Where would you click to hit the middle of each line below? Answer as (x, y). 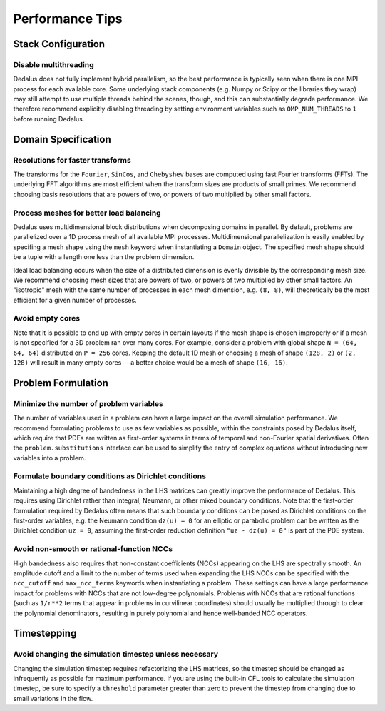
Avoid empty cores (47, 318)
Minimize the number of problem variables (88, 403)
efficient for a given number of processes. (75, 300)
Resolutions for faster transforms (72, 160)
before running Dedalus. (49, 118)
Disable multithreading (53, 64)
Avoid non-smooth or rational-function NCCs (93, 549)
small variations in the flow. (53, 698)
